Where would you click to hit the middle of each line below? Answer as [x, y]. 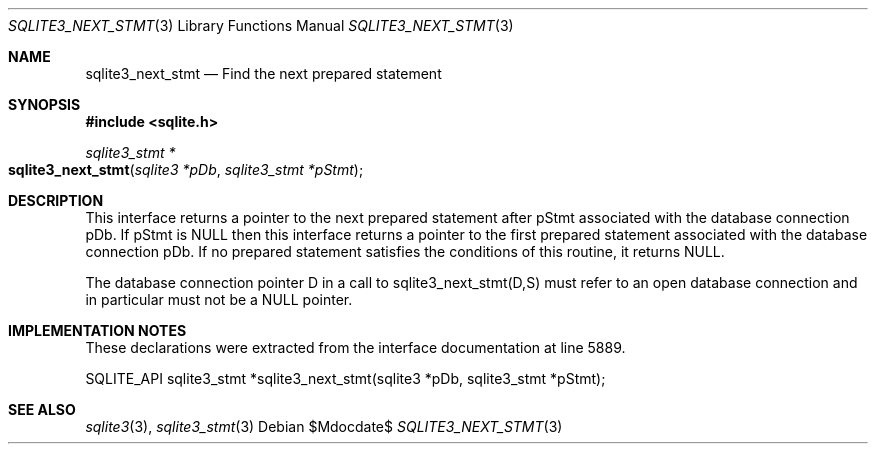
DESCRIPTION [56, 200]
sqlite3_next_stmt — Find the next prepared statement [263, 73]
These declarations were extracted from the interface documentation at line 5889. [355, 347]
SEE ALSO [42, 409]
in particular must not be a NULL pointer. [219, 299]
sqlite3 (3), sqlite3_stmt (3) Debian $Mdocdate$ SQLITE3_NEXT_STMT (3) [324, 426]
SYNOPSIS [44, 104]
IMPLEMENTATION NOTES [97, 330]
